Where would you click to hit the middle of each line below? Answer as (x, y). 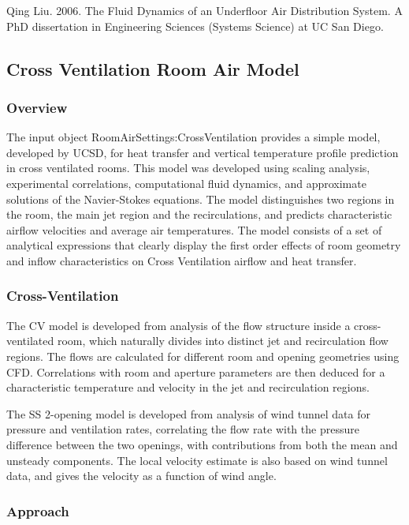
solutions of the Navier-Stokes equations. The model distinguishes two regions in (201, 199)
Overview (37, 107)
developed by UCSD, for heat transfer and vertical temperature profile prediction (203, 152)
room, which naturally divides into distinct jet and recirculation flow (223, 341)
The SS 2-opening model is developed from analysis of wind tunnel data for (188, 413)
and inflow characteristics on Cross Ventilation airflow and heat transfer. (182, 260)
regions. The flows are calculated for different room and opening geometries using (203, 356)
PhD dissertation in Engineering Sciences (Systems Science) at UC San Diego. (195, 26)
